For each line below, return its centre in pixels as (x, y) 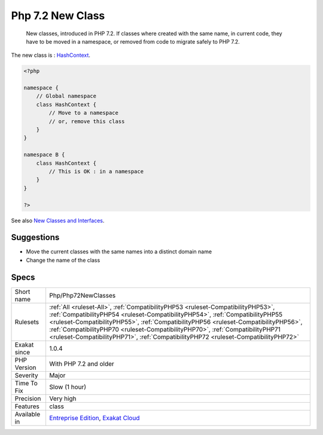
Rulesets (27, 321)
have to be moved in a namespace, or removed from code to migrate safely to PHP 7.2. (133, 41)
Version (25, 367)
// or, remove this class (87, 121)
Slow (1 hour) (68, 387)
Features (27, 406)
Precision (28, 399)
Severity (26, 375)
